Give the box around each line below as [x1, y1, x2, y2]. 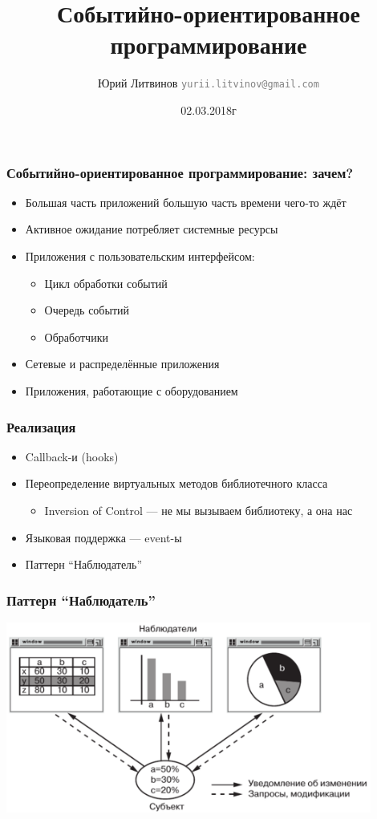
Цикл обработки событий [44, 274, 168, 291]
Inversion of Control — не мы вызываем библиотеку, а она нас [44, 502, 353, 519]
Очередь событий [44, 302, 130, 318]
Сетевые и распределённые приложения [25, 355, 220, 372]
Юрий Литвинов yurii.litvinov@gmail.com [98, 75, 319, 91]
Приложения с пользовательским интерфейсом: [25, 248, 255, 265]
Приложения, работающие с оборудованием [25, 383, 238, 399]
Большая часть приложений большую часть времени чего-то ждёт [25, 193, 347, 210]
